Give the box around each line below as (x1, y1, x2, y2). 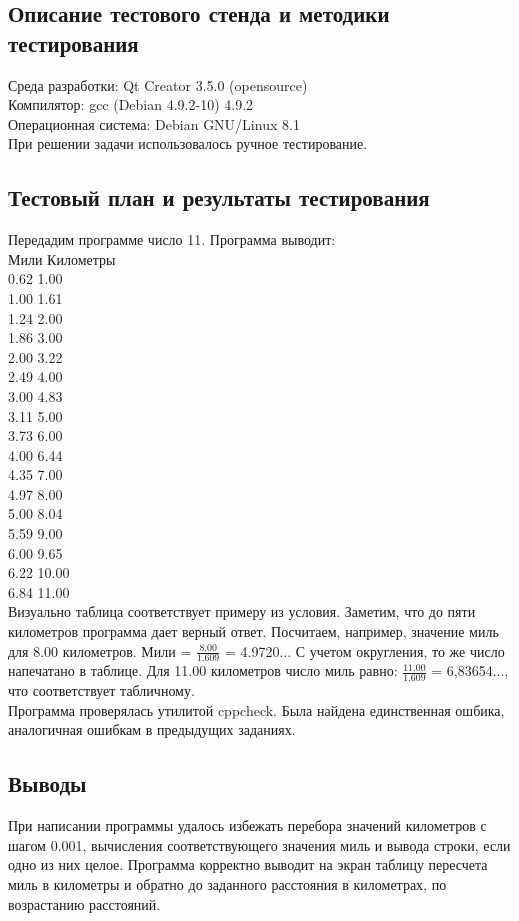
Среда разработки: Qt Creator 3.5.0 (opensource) (8, 74, 308, 95)
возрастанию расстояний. (8, 893, 161, 914)
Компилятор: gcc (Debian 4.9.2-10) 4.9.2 (8, 94, 254, 115)
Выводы (8, 768, 87, 799)
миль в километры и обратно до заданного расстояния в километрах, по (8, 874, 447, 895)
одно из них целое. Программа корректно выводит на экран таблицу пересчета (8, 854, 488, 875)
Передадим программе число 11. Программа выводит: (8, 229, 336, 250)
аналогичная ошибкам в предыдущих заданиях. (8, 719, 296, 740)
